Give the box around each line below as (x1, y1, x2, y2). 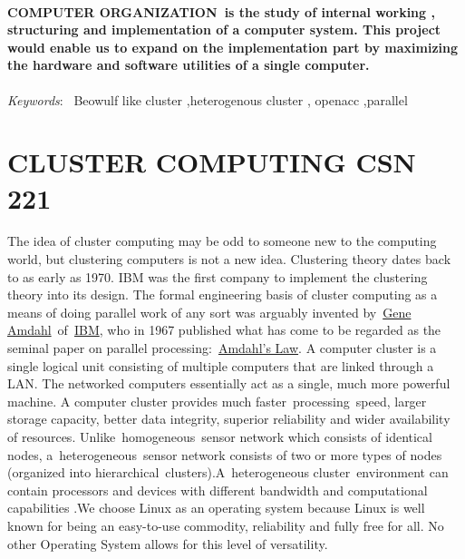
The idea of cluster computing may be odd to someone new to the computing (7, 231, 437, 250)
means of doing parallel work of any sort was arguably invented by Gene (7, 302, 412, 321)
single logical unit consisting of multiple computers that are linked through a (7, 356, 434, 375)
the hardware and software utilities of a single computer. (7, 55, 370, 74)
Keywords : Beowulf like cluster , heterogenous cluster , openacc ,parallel (7, 90, 408, 109)
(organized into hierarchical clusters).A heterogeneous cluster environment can (7, 463, 449, 482)
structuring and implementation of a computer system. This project (7, 20, 441, 39)
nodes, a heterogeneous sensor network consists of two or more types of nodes (7, 445, 442, 464)
